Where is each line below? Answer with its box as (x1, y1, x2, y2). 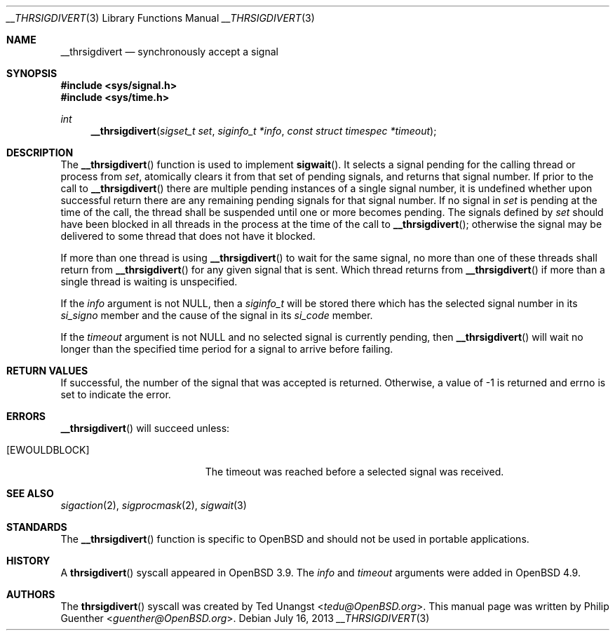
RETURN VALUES (6, 365, 88, 377)
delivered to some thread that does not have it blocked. (60, 230, 316, 242)
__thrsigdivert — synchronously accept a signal (60, 46, 278, 57)
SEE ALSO (6, 487, 54, 499)
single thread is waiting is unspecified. (60, 276, 238, 287)
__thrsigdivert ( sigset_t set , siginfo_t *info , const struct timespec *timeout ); (90, 125, 437, 137)
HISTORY (6, 555, 50, 567)
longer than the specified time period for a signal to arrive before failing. (60, 343, 393, 355)
